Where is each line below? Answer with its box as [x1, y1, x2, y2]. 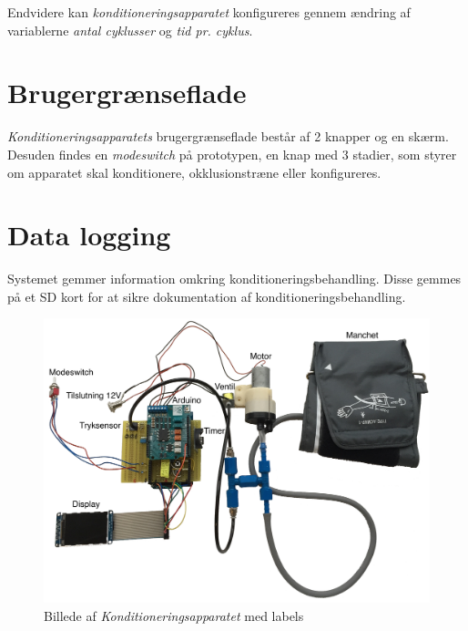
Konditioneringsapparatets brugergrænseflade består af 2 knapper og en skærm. [7, 127, 449, 146]
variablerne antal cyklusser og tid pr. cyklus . [7, 20, 253, 39]
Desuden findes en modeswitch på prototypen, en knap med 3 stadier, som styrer [7, 144, 457, 163]
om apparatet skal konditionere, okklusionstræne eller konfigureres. [7, 162, 382, 181]
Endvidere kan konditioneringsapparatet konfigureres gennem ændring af [7, 3, 411, 21]
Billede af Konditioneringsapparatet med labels [44, 605, 304, 625]
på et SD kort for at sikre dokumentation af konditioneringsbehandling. [7, 286, 406, 305]
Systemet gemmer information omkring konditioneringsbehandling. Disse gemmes [7, 269, 462, 288]
